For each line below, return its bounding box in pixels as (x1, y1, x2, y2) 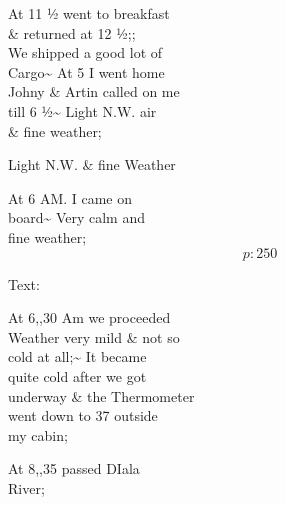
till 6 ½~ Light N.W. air (8, 100, 157, 121)
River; (8, 477, 45, 498)
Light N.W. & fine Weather (8, 154, 176, 175)
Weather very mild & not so (8, 326, 180, 347)
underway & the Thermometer (8, 385, 195, 406)
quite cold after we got (8, 365, 147, 386)
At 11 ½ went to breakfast (8, 3, 170, 23)
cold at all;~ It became (8, 346, 147, 367)
